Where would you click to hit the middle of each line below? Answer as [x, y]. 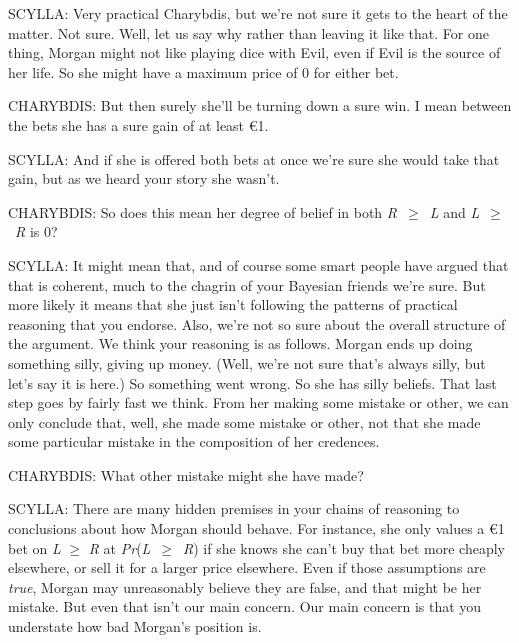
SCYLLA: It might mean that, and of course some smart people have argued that [258, 264]
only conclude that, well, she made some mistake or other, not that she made [244, 421]
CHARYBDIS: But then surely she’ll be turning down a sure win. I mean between [260, 105]
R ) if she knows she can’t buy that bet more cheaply [344, 547]
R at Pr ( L [119, 547]
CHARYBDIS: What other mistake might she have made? [186, 474]
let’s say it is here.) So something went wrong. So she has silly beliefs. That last [252, 382]
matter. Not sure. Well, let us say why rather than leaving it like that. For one [248, 32]
